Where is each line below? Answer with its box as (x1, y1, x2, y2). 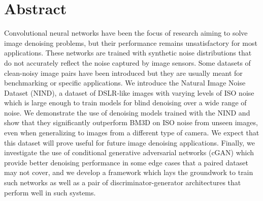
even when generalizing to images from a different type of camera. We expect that (4, 127, 259, 138)
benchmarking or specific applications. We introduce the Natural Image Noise (4, 77, 246, 88)
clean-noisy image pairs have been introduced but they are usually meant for (4, 67, 243, 78)
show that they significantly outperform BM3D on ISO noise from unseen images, (4, 117, 258, 128)
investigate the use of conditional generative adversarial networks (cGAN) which (4, 147, 254, 158)
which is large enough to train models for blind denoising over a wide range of (4, 97, 247, 108)
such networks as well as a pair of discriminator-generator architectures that (4, 177, 241, 188)
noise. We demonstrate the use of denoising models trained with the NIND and (4, 107, 250, 118)
